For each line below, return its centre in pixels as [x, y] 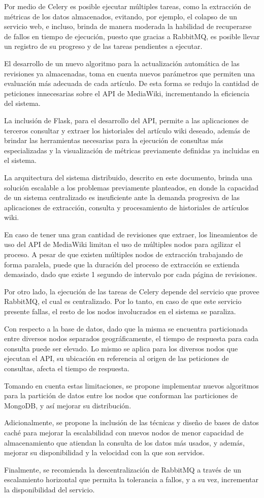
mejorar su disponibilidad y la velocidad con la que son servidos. [104, 452]
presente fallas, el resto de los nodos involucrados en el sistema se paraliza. [120, 311]
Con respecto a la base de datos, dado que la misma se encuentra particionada [126, 328]
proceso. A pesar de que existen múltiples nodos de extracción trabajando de [124, 254]
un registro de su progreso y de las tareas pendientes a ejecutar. [103, 46]
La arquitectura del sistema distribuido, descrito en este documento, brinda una [128, 177]
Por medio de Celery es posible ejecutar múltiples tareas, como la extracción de [127, 6]
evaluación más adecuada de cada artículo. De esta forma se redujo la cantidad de [131, 83]
